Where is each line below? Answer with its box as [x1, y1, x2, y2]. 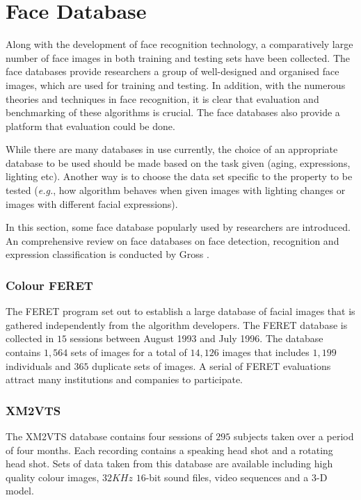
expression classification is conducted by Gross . [6, 247, 209, 261]
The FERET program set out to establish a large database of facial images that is [6, 304, 355, 318]
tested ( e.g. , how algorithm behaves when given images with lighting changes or [6, 183, 346, 197]
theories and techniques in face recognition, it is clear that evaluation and [6, 91, 319, 106]
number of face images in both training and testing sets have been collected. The [6, 50, 351, 65]
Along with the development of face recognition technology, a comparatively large [6, 37, 353, 51]
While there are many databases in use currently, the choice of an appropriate [6, 142, 338, 156]
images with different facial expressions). [6, 196, 178, 211]
